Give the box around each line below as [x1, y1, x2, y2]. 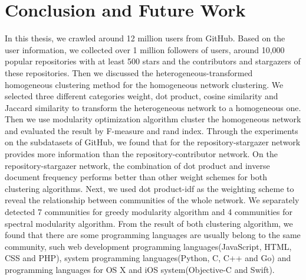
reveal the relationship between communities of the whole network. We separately [5, 194, 300, 206]
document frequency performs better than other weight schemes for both [5, 171, 267, 183]
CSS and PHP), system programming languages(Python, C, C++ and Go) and [5, 252, 291, 264]
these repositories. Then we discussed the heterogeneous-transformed [5, 66, 253, 79]
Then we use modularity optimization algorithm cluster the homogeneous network [5, 113, 301, 125]
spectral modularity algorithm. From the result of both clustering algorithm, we [5, 217, 293, 229]
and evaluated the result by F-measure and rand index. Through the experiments [5, 124, 298, 136]
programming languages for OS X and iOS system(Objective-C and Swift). [5, 263, 275, 275]
